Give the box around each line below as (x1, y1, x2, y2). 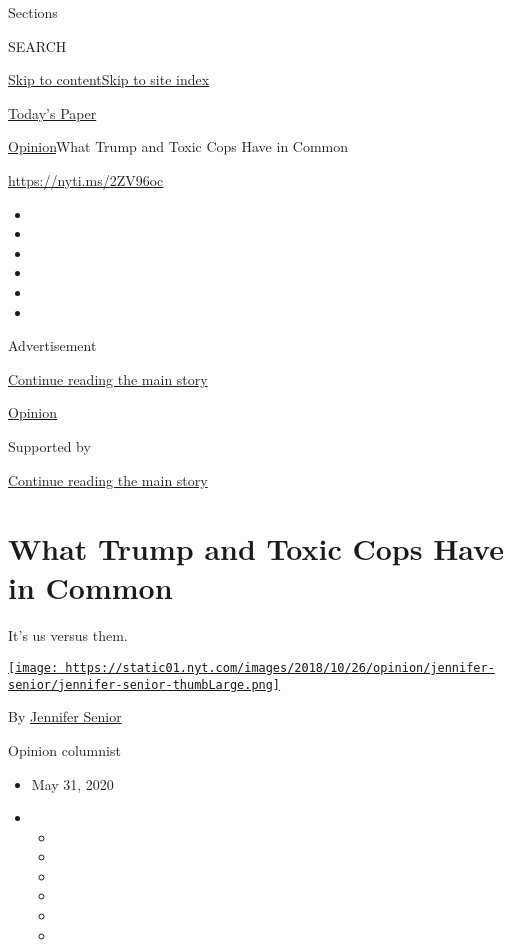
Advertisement (8, 335, 97, 356)
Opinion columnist (8, 739, 121, 760)
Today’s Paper (8, 102, 97, 123)
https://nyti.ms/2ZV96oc (8, 169, 164, 190)
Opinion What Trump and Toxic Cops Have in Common (8, 136, 349, 157)
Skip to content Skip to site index (8, 69, 210, 90)
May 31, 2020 (31, 773, 114, 794)
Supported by (8, 435, 91, 456)
